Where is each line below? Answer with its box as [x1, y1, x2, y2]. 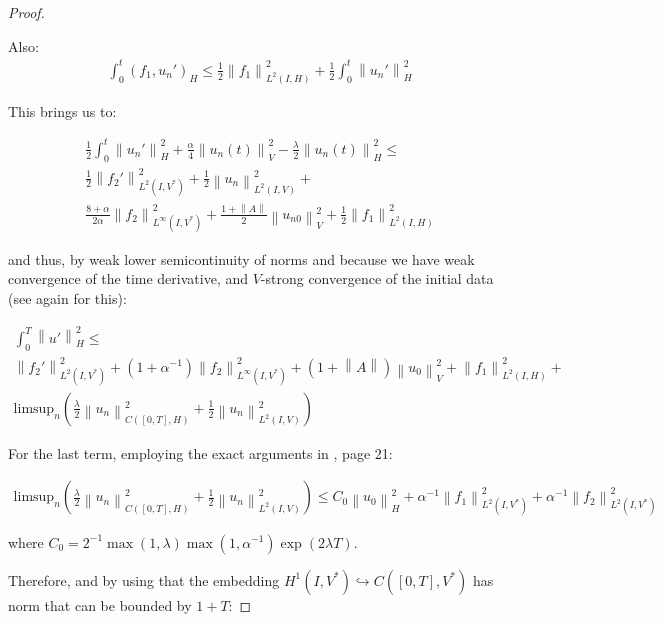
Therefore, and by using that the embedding [8, 569, 280, 590]
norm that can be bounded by [8, 594, 192, 615]
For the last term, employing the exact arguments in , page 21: [8, 442, 393, 463]
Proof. [8, 2, 45, 22]
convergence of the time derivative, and [8, 268, 249, 289]
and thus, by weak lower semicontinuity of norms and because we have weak [8, 248, 475, 269]
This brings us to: [8, 100, 117, 121]
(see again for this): [8, 288, 127, 309]
